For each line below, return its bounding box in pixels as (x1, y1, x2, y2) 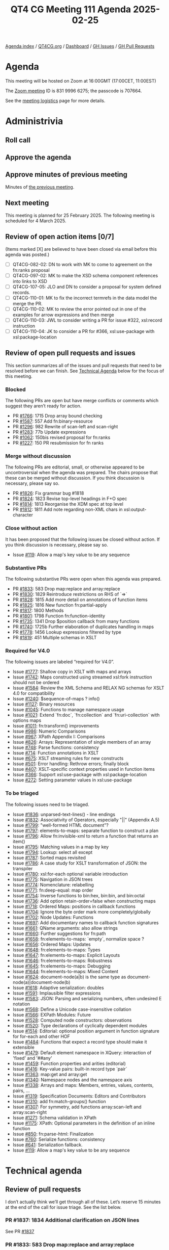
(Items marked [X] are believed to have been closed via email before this (5, 246, 157, 252)
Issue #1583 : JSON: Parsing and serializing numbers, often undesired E (12, 995, 162, 1001)
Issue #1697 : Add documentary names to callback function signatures (12, 919, 159, 926)
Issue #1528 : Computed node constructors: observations (12, 1017, 132, 1023)
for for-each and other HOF (12, 1033, 70, 1039)
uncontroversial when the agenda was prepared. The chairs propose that (5, 470, 158, 476)
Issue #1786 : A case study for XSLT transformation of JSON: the (12, 860, 147, 866)
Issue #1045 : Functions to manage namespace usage (12, 707, 124, 713)
